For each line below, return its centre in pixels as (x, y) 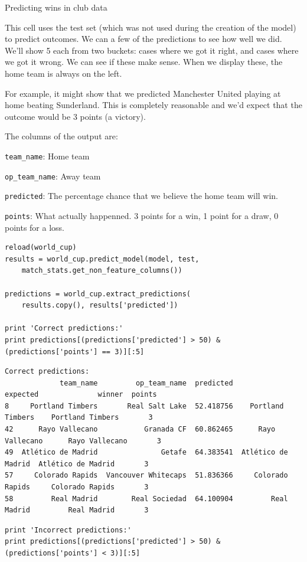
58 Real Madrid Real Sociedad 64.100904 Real (146, 499)
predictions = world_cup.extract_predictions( (98, 294)
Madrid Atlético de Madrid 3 (77, 464)
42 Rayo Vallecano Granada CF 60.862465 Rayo (140, 429)
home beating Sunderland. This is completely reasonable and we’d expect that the (153, 105)
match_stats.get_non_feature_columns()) (102, 271)
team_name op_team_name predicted (146, 383)
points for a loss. (35, 227)
